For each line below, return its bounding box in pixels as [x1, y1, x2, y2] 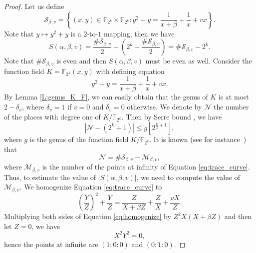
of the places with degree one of [4, 111, 101, 121]
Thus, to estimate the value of [4, 171, 96, 182]
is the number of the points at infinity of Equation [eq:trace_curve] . [42, 161, 250, 172]
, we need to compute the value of [136, 171, 240, 182]
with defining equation [96, 65, 165, 76]
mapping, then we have [103, 28, 175, 38]
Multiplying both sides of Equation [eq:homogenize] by [4, 211, 171, 221]
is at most [218, 91, 249, 102]
